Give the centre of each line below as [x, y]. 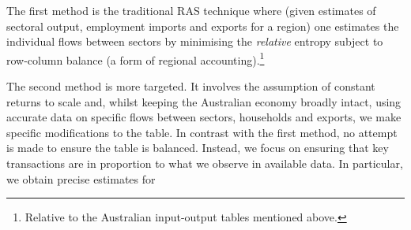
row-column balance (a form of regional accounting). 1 [136, 58]
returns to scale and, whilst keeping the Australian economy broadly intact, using [204, 101]
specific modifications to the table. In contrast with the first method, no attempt [202, 132]
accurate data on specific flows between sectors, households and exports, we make [204, 117]
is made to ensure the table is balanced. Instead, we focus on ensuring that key [198, 148]
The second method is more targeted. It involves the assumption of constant [191, 86]
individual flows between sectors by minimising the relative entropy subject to [195, 41]
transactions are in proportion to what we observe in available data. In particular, [205, 163]
